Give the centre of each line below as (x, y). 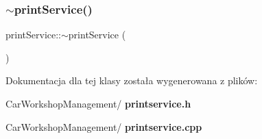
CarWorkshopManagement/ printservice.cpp (104, 126)
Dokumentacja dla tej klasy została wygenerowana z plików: (132, 80)
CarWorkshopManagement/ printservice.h (98, 103)
